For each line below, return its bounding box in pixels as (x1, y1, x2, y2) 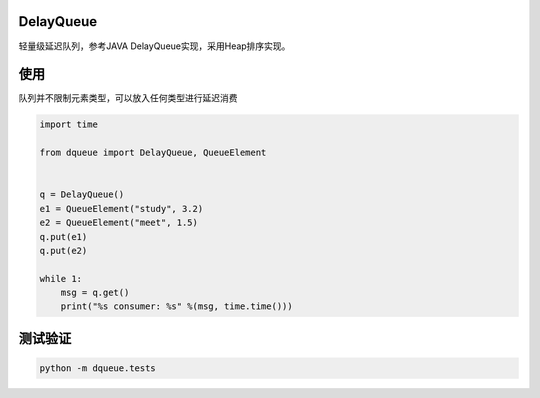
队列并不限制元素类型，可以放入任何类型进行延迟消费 (18, 92, 238, 104)
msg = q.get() (60, 287, 130, 299)
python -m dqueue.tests (39, 363, 157, 374)
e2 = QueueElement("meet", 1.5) (39, 217, 199, 229)
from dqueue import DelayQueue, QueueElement (39, 147, 267, 159)
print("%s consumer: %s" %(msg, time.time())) (60, 301, 294, 312)
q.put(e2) (39, 245, 88, 256)
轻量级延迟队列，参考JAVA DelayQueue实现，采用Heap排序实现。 (18, 40, 291, 52)
